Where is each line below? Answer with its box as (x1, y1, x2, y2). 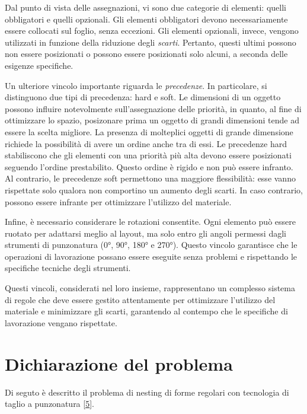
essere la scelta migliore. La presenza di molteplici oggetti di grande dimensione (5, 125, 293, 138)
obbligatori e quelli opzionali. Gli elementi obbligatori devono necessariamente (5, 12, 288, 25)
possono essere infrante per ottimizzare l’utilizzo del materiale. (5, 195, 232, 208)
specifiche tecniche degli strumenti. (5, 262, 131, 274)
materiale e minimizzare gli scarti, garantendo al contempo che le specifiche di (5, 305, 288, 317)
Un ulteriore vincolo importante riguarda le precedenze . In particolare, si (5, 79, 267, 91)
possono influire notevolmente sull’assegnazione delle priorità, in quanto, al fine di (5, 102, 302, 114)
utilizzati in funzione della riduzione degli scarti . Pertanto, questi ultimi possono (5, 36, 296, 48)
